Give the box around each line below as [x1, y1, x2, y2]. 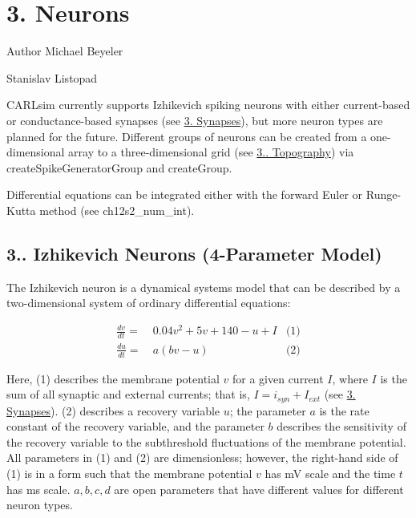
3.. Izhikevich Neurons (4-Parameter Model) [6, 241, 382, 265]
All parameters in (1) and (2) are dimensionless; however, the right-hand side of [6, 449, 398, 466]
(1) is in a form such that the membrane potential [6, 465, 252, 482]
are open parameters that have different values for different [114, 480, 404, 497]
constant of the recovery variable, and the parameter [6, 418, 265, 435]
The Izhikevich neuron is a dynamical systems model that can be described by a [6, 278, 401, 295]
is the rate [319, 402, 370, 419]
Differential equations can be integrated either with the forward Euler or [6, 186, 363, 203]
